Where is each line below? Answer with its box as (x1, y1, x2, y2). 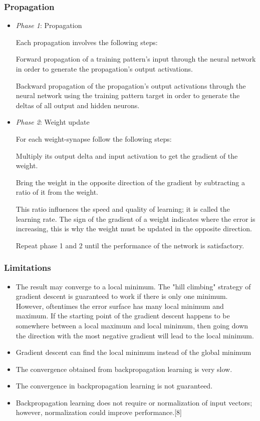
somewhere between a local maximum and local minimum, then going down (16, 320, 248, 330)
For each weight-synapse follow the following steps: (16, 133, 172, 144)
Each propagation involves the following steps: (16, 37, 158, 47)
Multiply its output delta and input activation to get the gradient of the (16, 150, 238, 161)
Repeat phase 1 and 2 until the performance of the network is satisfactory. (16, 240, 244, 250)
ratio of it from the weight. (16, 187, 98, 197)
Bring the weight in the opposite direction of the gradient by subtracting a (16, 177, 245, 187)
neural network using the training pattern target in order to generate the (16, 90, 240, 101)
